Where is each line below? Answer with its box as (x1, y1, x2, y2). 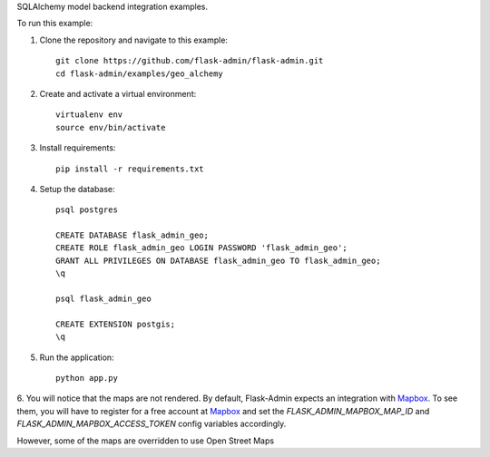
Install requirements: (39, 142, 116, 153)
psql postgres (55, 205, 118, 215)
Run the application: (39, 352, 114, 363)
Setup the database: (39, 183, 115, 194)
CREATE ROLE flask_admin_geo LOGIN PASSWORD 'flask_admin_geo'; (55, 243, 348, 253)
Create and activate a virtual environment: (39, 88, 197, 99)
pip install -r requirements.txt (55, 163, 204, 174)
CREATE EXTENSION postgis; (55, 318, 176, 329)
